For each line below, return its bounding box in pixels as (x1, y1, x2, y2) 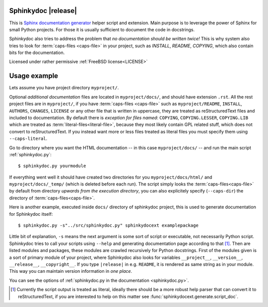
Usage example (9, 72, 59, 80)
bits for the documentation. (9, 50, 65, 56)
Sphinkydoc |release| (9, 6, 77, 15)
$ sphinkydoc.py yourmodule (18, 163, 86, 169)
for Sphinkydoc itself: (9, 211, 53, 217)
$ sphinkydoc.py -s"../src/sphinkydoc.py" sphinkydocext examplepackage (18, 223, 199, 228)
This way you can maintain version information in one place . (9, 268, 133, 274)
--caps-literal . (9, 135, 48, 141)
